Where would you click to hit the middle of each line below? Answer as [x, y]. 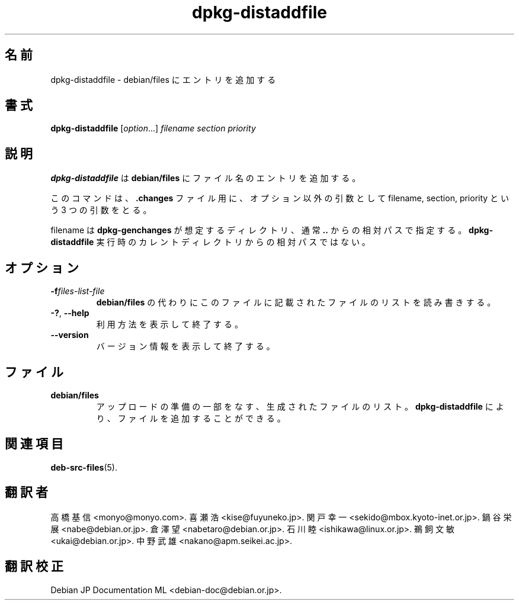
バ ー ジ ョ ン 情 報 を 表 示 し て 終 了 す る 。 [185, 346]
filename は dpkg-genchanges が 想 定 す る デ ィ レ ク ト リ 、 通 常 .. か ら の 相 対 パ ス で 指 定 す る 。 [259, 230]
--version [70, 335]
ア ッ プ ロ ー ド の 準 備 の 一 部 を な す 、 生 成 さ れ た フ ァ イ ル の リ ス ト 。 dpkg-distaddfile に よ [300, 406]
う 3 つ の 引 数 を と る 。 [101, 210]
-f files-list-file [78, 291]
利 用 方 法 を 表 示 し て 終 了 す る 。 [169, 324]
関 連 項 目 [34, 444]
